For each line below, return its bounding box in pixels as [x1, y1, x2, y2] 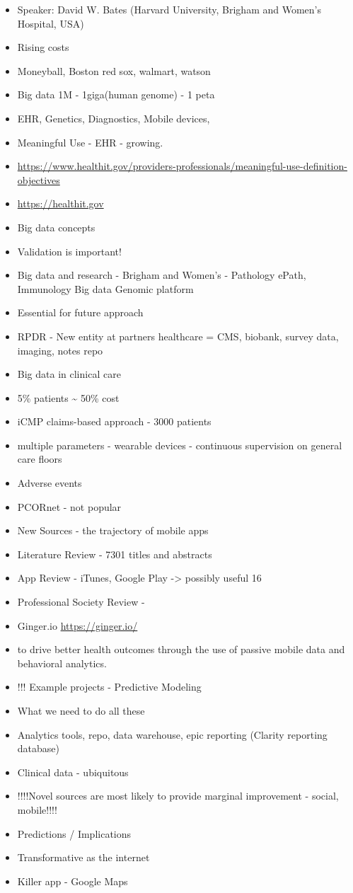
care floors [17, 451, 62, 466]
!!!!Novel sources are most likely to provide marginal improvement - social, [17, 788, 339, 803]
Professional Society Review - [17, 594, 145, 609]
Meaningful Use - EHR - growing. [17, 134, 163, 149]
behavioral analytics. [17, 655, 107, 670]
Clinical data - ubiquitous [17, 764, 129, 779]
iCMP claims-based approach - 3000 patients [17, 414, 212, 429]
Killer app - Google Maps [17, 873, 128, 888]
